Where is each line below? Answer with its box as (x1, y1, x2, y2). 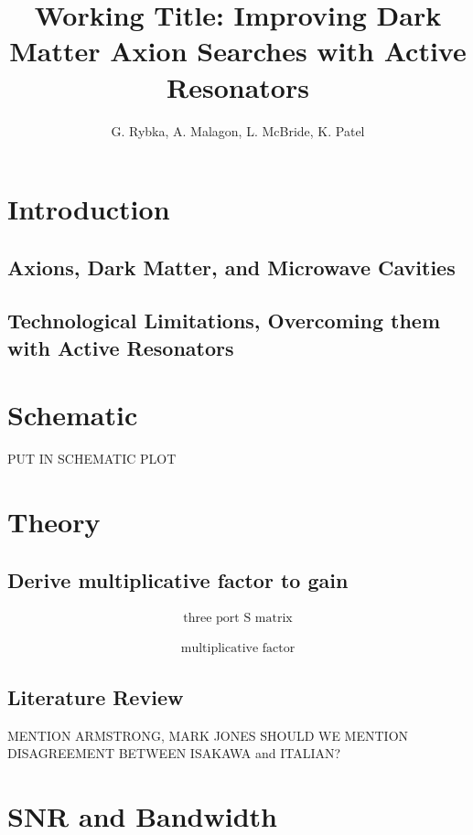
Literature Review (7, 682, 184, 711)
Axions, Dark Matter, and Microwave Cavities (7, 252, 456, 281)
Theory (7, 503, 101, 541)
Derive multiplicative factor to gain (7, 565, 349, 594)
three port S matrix (183, 611, 293, 625)
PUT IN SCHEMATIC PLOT (7, 449, 177, 468)
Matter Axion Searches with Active (9, 32, 467, 70)
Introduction (7, 190, 170, 228)
